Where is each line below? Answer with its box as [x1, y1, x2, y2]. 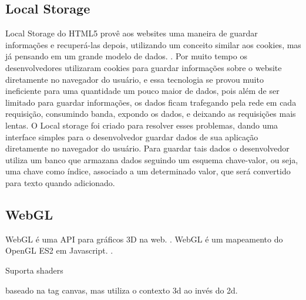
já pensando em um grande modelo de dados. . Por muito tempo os [5, 50, 247, 62]
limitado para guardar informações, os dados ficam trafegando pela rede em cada [5, 96, 297, 108]
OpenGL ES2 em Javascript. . [5, 244, 113, 257]
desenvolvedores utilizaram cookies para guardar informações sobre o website [5, 61, 282, 73]
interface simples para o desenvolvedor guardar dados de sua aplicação [5, 130, 258, 143]
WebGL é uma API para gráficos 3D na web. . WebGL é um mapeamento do [5, 232, 283, 245]
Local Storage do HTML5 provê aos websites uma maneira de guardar [5, 27, 258, 39]
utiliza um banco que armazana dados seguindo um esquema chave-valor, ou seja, [5, 153, 298, 166]
